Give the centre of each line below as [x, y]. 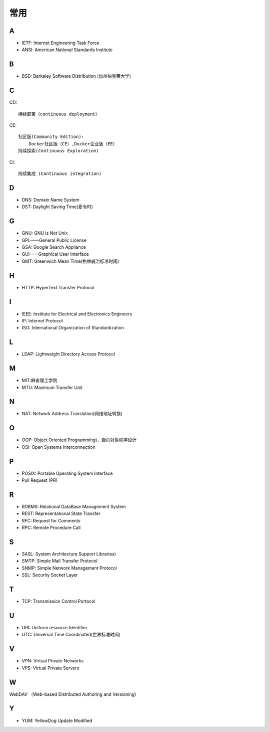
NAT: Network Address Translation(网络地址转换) [72, 414]
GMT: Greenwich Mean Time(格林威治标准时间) [70, 261]
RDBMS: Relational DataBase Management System [74, 506]
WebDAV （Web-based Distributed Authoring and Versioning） [74, 694]
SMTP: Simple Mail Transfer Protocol [59, 561]
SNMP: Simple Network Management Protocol [69, 568]
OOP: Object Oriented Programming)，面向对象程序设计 [79, 440]
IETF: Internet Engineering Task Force [60, 43]
